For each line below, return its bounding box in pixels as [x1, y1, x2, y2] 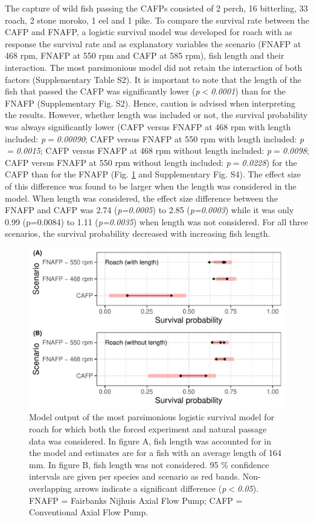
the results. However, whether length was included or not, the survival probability [5, 108, 308, 121]
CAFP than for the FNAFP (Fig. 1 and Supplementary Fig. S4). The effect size [5, 168, 301, 180]
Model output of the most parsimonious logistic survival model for [29, 411, 275, 423]
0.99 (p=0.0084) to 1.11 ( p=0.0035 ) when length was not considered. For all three [5, 215, 309, 228]
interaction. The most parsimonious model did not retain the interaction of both [5, 61, 303, 73]
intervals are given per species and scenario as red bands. [29, 470, 240, 483]
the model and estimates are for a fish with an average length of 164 [29, 446, 281, 459]
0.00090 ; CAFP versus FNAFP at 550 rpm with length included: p [56, 132, 304, 145]
